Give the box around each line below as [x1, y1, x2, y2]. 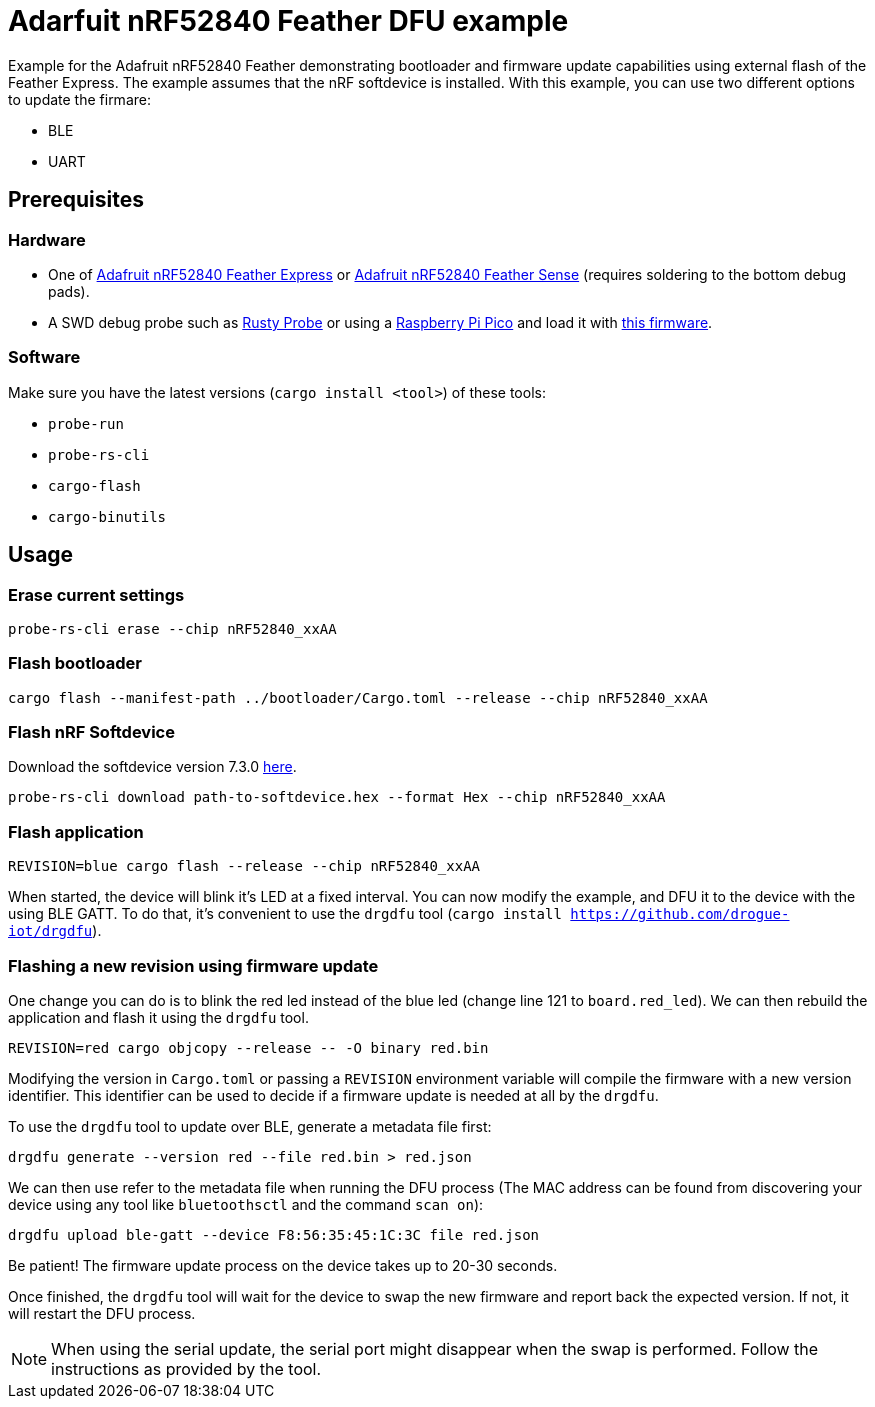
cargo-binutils [48, 508, 167, 525]
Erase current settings [8, 584, 185, 605]
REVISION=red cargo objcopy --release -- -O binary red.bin [8, 1039, 489, 1056]
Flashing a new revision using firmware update [8, 955, 379, 976]
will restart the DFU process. [8, 1304, 196, 1322]
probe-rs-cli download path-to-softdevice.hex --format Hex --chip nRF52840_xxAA [8, 789, 666, 806]
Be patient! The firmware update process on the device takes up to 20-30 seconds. [8, 1256, 558, 1274]
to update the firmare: [8, 90, 151, 108]
